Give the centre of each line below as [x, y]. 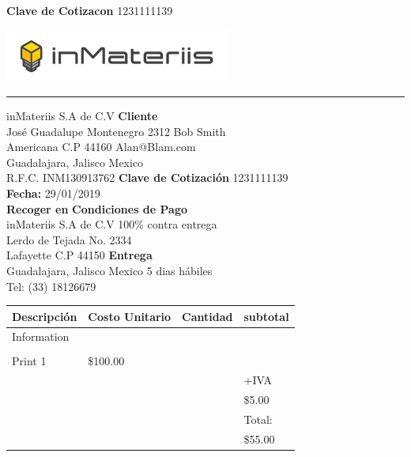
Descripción [45, 316]
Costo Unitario [130, 316]
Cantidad [207, 316]
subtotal [266, 316]
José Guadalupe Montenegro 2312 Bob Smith [116, 131]
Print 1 [29, 360]
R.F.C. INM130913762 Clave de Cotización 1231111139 [147, 178]
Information [41, 336]
